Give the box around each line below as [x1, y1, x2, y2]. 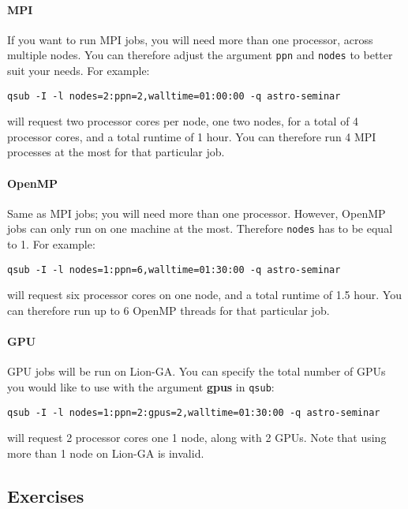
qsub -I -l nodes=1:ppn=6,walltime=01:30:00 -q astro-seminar [7, 264, 341, 275]
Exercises [7, 483, 84, 507]
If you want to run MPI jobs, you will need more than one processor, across [7, 31, 373, 47]
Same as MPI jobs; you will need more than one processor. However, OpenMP [7, 204, 386, 221]
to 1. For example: [7, 236, 95, 253]
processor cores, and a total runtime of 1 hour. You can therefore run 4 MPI [7, 128, 376, 144]
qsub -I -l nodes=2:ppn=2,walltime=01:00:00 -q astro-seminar [7, 90, 341, 102]
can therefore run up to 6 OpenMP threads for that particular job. [7, 301, 330, 318]
